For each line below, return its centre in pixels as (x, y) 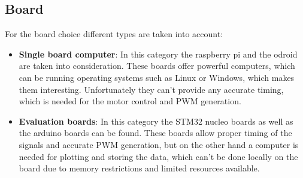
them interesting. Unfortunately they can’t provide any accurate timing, (151, 89)
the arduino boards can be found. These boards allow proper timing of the (155, 133)
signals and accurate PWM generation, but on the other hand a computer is (159, 144)
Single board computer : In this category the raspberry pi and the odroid (158, 54)
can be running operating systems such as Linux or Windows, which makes (157, 77)
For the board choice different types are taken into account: (114, 34)
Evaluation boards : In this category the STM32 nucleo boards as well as (156, 121)
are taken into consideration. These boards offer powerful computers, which (157, 66)
